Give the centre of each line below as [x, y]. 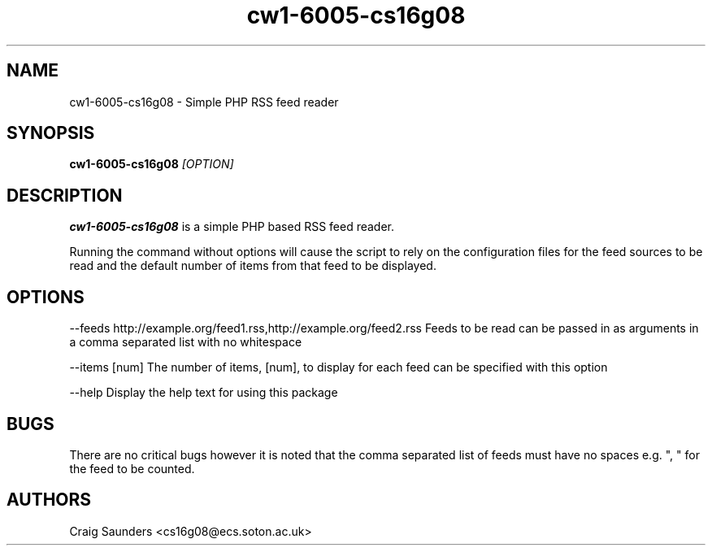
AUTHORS [49, 500]
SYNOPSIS [51, 133]
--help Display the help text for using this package [204, 393]
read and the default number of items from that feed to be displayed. [253, 266]
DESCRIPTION [65, 195]
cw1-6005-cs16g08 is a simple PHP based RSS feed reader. [232, 227]
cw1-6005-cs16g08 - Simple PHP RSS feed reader [204, 102]
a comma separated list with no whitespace [186, 342]
